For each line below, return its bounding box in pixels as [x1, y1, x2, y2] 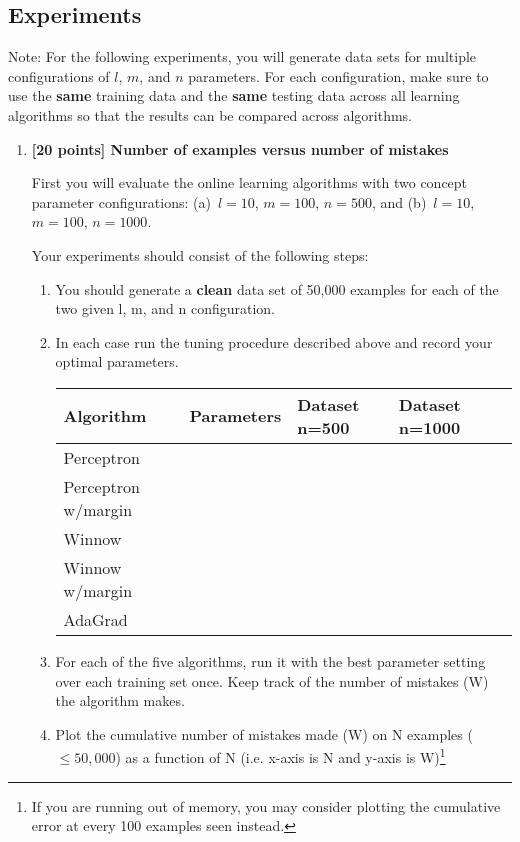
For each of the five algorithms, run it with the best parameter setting [55, 650, 486, 671]
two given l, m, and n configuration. [55, 298, 275, 319]
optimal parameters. [55, 351, 179, 372]
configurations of [8, 65, 110, 86]
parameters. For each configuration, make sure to [188, 65, 489, 86]
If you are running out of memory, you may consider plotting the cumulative [31, 795, 501, 816]
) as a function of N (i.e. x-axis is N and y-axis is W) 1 [115, 744, 446, 767]
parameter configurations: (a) [31, 191, 211, 212]
